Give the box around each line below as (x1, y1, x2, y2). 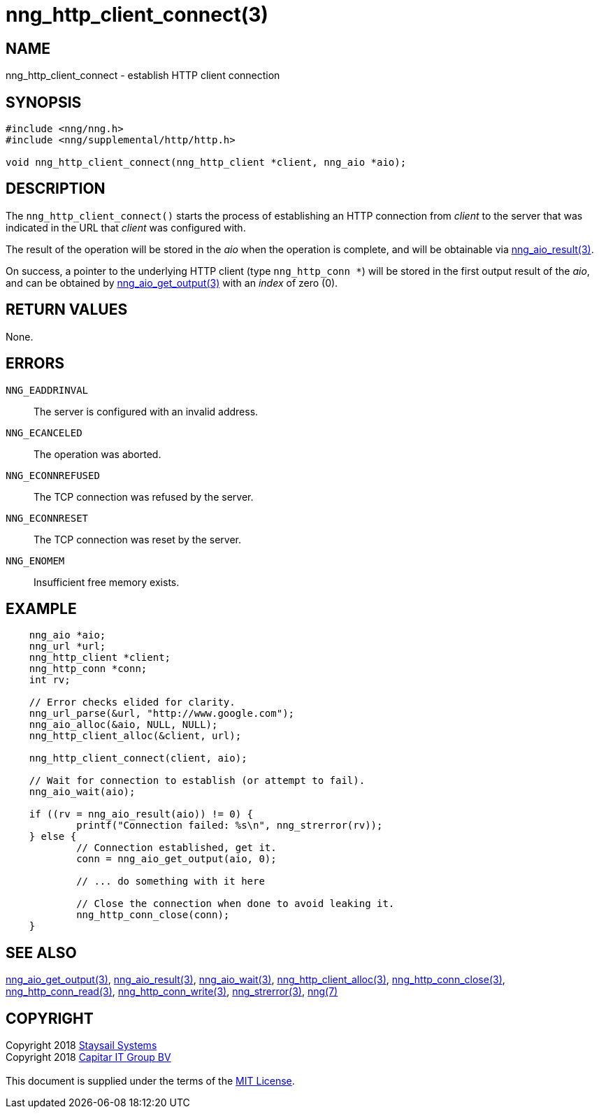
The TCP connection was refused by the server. (34, 490, 254, 503)
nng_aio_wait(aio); (29, 786, 136, 798)
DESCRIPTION (6, 180, 106, 198)
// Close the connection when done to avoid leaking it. (76, 898, 395, 910)
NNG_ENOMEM (6, 555, 65, 566)
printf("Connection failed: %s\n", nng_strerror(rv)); (76, 820, 383, 831)
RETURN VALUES (6, 301, 128, 319)
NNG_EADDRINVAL (6, 384, 89, 396)
